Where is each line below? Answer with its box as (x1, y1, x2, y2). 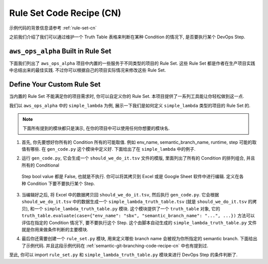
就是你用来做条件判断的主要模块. (21, 227, 89, 232)
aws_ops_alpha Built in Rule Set (9, 47, 112, 55)
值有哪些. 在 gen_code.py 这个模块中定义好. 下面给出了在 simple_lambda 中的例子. (21, 146, 196, 152)
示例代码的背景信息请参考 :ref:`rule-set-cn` (9, 25, 97, 31)
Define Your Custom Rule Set (9, 80, 101, 89)
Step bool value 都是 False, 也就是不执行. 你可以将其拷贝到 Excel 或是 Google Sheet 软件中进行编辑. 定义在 (21, 174, 240, 179)
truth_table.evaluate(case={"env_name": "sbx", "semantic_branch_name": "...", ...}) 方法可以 (21, 213, 255, 219)
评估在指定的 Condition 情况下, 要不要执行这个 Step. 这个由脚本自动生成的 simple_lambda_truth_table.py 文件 (21, 219, 257, 226)
